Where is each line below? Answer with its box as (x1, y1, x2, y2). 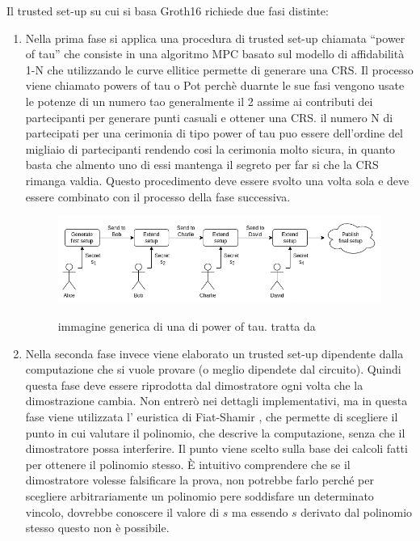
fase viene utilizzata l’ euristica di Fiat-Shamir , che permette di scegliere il (25, 408, 398, 425)
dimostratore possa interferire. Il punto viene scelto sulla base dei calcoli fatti (25, 440, 408, 457)
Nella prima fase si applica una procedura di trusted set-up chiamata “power (25, 29, 405, 46)
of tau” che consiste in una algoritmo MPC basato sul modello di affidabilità (25, 45, 405, 62)
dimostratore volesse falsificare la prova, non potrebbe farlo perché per (25, 471, 374, 488)
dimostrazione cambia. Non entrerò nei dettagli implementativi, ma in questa (25, 392, 408, 409)
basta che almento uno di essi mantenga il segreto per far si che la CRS (25, 156, 379, 173)
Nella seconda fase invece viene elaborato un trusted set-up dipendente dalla (25, 344, 404, 361)
